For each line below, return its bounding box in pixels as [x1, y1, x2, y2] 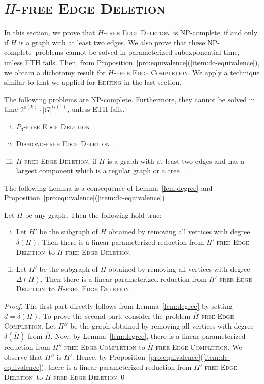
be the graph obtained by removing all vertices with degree [70, 320, 254, 331]
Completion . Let [4, 320, 56, 331]
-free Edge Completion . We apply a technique [113, 67, 260, 77]
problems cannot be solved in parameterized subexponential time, [35, 47, 240, 57]
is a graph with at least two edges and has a [107, 155, 245, 166]
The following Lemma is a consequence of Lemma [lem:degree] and [4, 182, 213, 193]
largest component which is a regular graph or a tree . [16, 165, 185, 176]
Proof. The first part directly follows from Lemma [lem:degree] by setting [4, 301, 233, 311]
